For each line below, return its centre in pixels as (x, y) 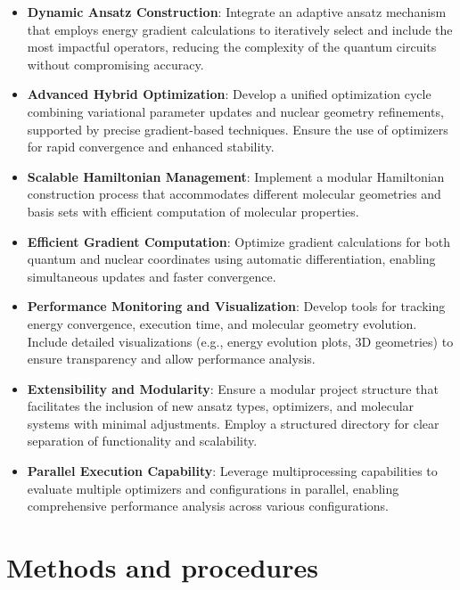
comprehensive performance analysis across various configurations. (208, 506)
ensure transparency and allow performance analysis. (171, 359)
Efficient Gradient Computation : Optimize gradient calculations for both (238, 241)
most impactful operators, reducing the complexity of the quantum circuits (232, 47)
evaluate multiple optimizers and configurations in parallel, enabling (213, 488)
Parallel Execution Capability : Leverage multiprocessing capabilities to (232, 471)
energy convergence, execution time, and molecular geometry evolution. (222, 323)
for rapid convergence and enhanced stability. (151, 147)
